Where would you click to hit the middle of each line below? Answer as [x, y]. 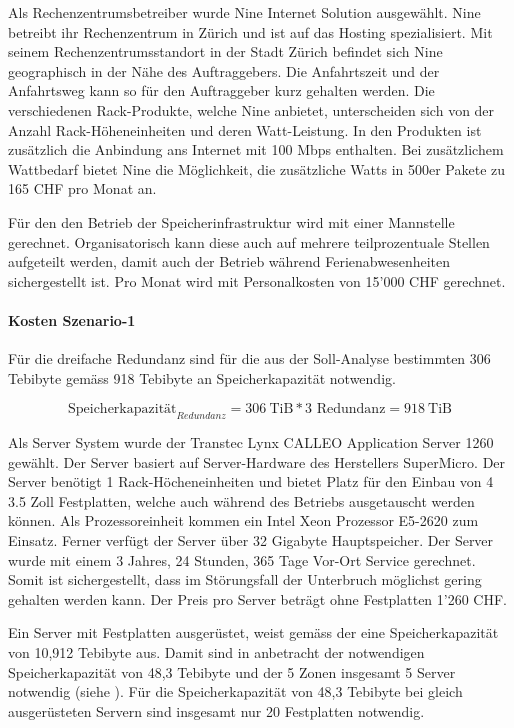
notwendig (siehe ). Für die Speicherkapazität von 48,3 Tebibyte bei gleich [235, 691]
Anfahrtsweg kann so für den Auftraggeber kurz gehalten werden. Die [221, 90]
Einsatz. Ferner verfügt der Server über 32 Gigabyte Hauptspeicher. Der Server [251, 540]
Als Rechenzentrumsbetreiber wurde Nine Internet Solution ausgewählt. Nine [244, 12]
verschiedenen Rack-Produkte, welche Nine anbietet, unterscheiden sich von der [251, 109]
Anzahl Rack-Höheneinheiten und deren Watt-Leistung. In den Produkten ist [245, 129]
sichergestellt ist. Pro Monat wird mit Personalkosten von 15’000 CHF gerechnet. [257, 280]
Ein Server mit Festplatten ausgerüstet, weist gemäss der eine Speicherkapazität [253, 632]
